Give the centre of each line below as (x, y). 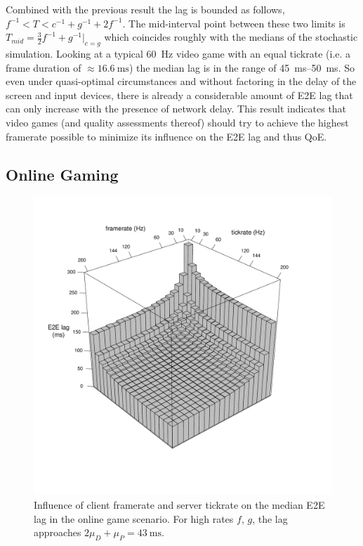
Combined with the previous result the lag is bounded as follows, (145, 9)
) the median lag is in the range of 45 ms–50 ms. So (242, 67)
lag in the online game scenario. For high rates (134, 518)
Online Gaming (62, 174)
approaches (58, 532)
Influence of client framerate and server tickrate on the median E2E (179, 504)
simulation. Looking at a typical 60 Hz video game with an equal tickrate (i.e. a (178, 53)
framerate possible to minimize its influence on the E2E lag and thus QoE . (166, 136)
